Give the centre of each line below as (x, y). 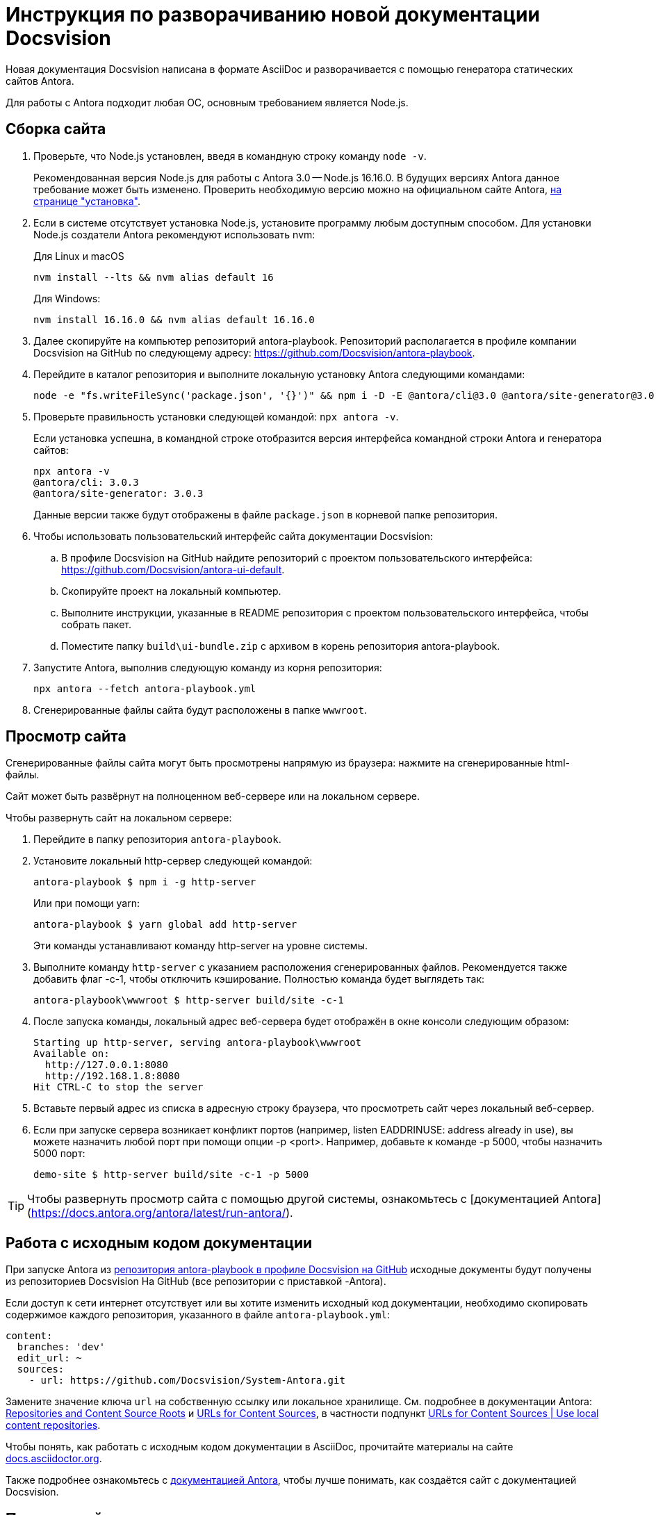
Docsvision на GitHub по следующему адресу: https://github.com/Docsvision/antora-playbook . (254, 352)
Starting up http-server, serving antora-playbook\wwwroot (198, 1043)
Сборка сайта (56, 129)
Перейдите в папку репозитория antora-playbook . (157, 840)
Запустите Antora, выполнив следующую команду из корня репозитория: (208, 667)
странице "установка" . (87, 201)
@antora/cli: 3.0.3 (86, 482)
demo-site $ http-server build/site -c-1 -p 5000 (171, 1175)
